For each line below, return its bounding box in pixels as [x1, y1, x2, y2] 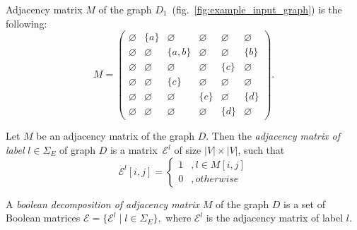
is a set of [283, 196, 325, 211]
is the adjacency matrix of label [206, 210, 344, 225]
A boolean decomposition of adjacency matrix [6, 196, 200, 211]
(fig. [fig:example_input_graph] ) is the [172, 2, 342, 16]
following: [6, 16, 47, 30]
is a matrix [110, 143, 158, 157]
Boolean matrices [6, 210, 81, 225]
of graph [59, 143, 96, 157]
